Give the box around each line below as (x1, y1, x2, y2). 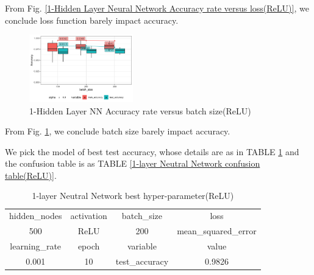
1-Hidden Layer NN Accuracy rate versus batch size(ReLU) (29, 104, 251, 117)
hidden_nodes (9, 209, 62, 222)
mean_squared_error (177, 225, 257, 237)
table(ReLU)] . (5, 169, 57, 181)
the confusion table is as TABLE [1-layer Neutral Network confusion (5, 157, 260, 170)
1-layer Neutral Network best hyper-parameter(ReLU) (32, 189, 234, 202)
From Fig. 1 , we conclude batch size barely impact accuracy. (5, 125, 230, 137)
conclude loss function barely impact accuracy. (5, 13, 179, 26)
